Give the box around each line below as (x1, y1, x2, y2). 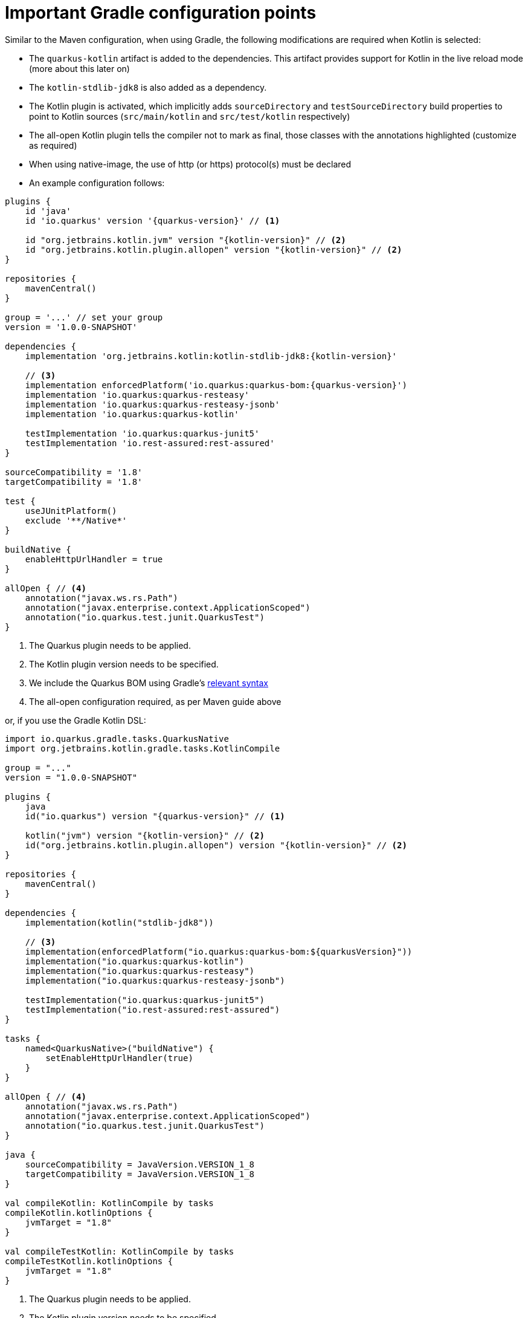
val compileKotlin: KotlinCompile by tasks (5, 1198, 214, 1208)
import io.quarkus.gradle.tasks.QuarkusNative (5, 733, 229, 744)
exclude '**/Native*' (25, 515, 127, 525)
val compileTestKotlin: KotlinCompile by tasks (5, 1246, 234, 1256)
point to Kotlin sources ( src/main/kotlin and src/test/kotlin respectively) (29, 111, 350, 122)
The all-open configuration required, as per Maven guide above (29, 696, 282, 707)
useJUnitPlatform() (25, 505, 117, 516)
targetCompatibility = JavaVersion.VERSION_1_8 (25, 1169, 255, 1179)
